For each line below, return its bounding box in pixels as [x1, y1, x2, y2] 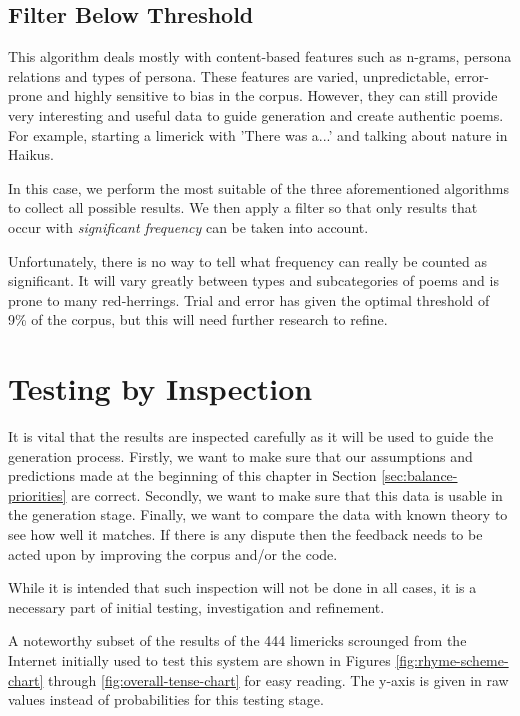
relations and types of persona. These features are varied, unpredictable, [8, 65, 451, 86]
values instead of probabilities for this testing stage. [8, 689, 324, 710]
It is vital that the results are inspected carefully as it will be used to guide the [8, 426, 494, 447]
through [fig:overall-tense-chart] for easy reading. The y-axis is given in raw [48, 669, 509, 690]
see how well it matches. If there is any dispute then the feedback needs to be [8, 524, 483, 545]
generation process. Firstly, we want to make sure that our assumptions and [8, 445, 473, 466]
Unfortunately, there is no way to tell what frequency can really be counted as [8, 250, 488, 271]
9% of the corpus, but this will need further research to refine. [8, 309, 388, 330]
